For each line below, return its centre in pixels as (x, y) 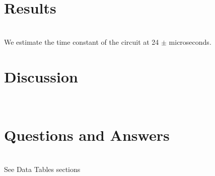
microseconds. (190, 41)
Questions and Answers (87, 135)
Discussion (41, 76)
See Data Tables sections (42, 169)
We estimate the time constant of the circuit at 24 (82, 41)
